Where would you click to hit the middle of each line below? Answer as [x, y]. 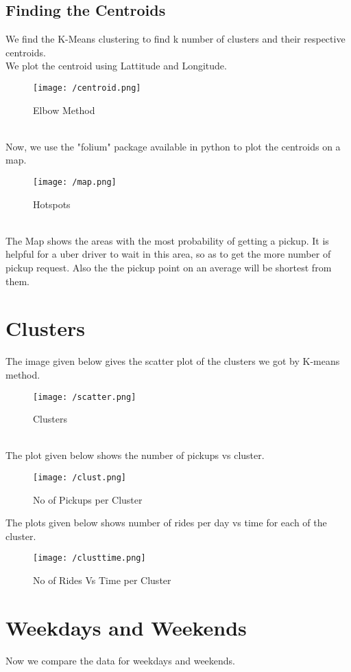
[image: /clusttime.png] [89, 558]
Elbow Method [64, 110]
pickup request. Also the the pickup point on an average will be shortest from [169, 268]
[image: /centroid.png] [87, 88]
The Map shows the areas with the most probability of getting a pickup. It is [167, 240]
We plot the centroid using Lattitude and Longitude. [116, 66]
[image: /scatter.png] [85, 397]
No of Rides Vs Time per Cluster [102, 580]
